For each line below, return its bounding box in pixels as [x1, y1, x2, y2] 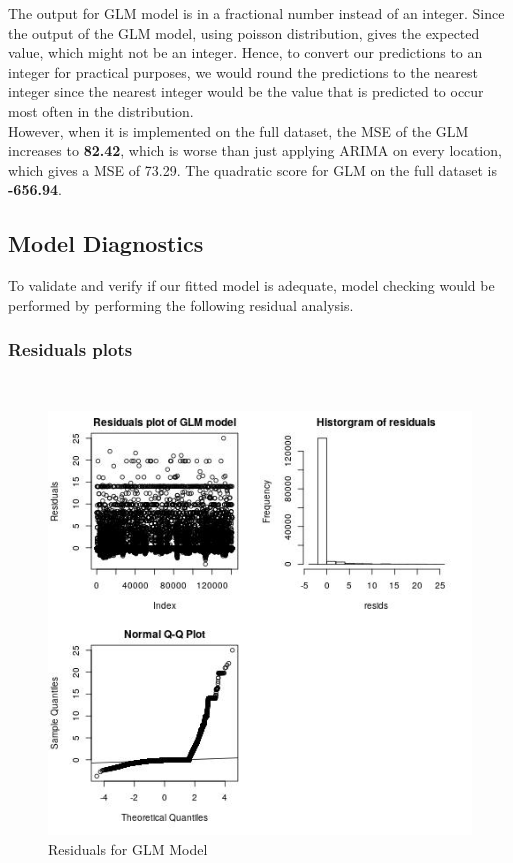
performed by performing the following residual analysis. [8, 294, 354, 315]
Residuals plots [8, 337, 133, 362]
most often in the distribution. [8, 100, 194, 121]
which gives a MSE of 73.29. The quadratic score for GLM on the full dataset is [8, 159, 497, 180]
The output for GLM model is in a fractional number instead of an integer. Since [8, 3, 505, 23]
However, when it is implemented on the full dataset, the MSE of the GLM [8, 120, 469, 141]
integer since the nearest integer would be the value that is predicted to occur [8, 81, 484, 102]
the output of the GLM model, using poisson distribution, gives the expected [8, 22, 480, 43]
